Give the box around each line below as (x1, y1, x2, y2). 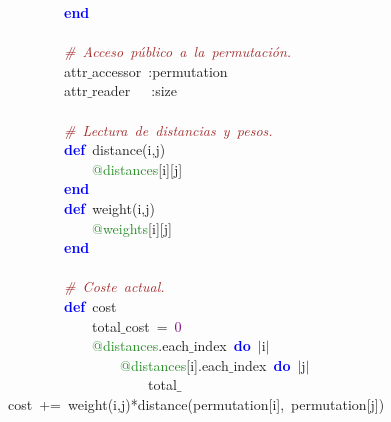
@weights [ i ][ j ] (92, 217, 172, 238)
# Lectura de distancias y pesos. (64, 119, 273, 140)
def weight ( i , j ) (64, 197, 155, 218)
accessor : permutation (92, 60, 228, 81)
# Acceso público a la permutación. (64, 41, 292, 62)
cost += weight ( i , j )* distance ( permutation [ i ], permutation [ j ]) (8, 393, 385, 414)
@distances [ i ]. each (120, 354, 229, 375)
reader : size (92, 80, 178, 101)
